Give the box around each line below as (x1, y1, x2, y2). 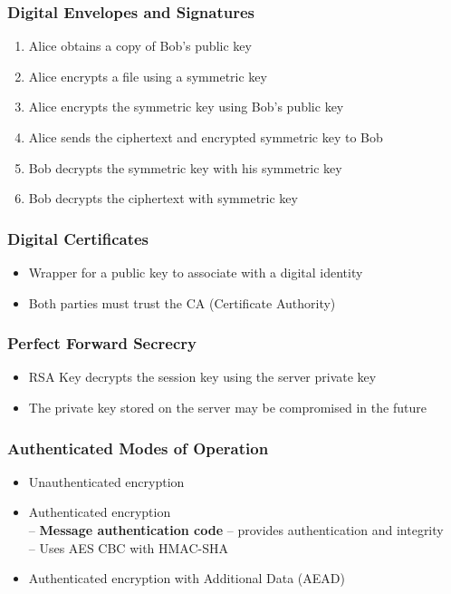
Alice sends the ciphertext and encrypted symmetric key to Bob (28, 128, 383, 146)
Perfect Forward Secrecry (7, 332, 197, 355)
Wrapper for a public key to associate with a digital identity (28, 263, 363, 281)
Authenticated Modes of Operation (7, 436, 269, 459)
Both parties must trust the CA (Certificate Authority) (28, 293, 336, 312)
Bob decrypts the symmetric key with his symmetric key (28, 158, 342, 177)
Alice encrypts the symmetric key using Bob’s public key (28, 97, 344, 116)
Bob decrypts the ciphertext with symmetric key (28, 189, 298, 208)
